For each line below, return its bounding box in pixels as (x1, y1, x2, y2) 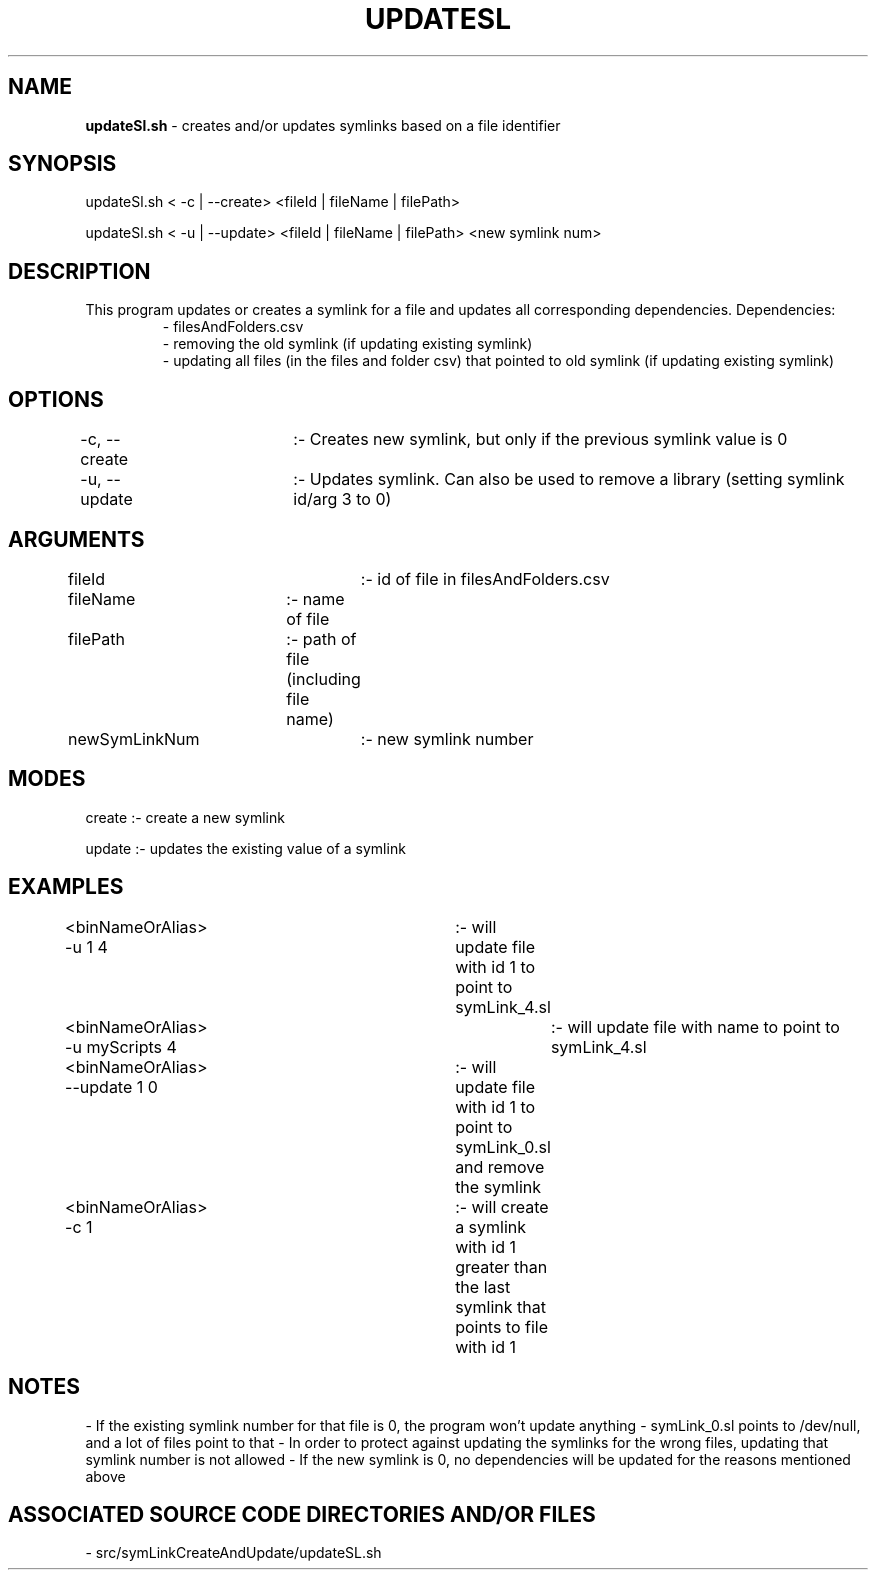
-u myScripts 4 (65, 1036, 177, 1057)
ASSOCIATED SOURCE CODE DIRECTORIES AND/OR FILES (8, 1501, 596, 1527)
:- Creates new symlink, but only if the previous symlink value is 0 (293, 429, 788, 450)
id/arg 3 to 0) (293, 489, 392, 510)
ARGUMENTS (8, 526, 145, 552)
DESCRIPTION (8, 258, 151, 284)
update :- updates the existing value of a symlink (85, 839, 406, 857)
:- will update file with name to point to (550, 1016, 840, 1037)
